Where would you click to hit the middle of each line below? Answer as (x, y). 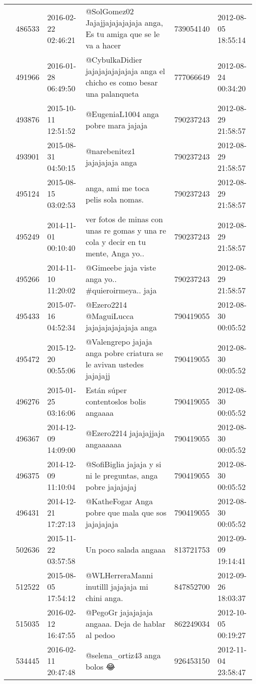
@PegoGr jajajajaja (119, 612)
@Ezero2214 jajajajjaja (125, 433)
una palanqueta (112, 94)
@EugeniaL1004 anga (122, 114)
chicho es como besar (122, 82)
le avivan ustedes (114, 364)
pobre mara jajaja (116, 125)
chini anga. (104, 598)
